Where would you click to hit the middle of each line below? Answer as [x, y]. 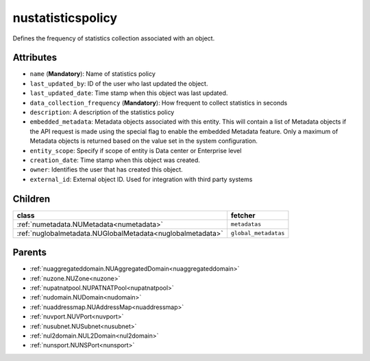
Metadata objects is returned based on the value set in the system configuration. [144, 141]
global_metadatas [258, 233]
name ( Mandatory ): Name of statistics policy [92, 74]
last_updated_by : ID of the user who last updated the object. [119, 83]
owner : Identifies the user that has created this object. [106, 170]
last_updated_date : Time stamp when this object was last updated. [129, 93]
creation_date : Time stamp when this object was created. [115, 160]
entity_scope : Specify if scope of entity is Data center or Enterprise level [136, 150]
